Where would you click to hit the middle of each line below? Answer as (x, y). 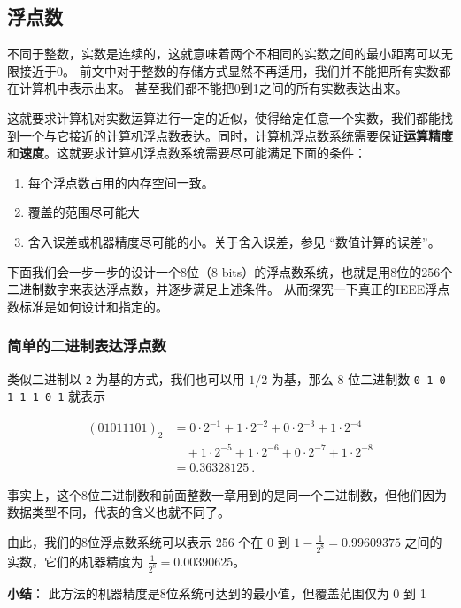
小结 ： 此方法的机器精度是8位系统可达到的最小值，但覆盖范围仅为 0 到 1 (217, 593)
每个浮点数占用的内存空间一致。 (121, 182)
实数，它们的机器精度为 (75, 561)
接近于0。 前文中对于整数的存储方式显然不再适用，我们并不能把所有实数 (229, 70)
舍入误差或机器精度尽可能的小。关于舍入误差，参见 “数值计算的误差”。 (234, 241)
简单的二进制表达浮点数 (87, 346)
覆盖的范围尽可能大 (84, 212)
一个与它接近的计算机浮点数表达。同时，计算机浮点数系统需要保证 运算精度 (236, 135)
